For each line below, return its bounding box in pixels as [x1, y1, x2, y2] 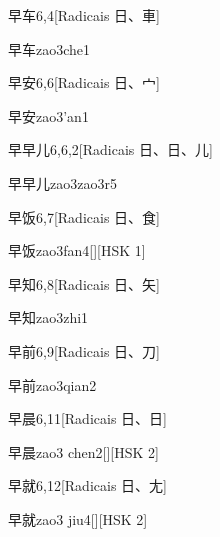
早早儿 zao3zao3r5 [8, 172, 117, 193]
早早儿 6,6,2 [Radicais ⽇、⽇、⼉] [8, 139, 213, 160]
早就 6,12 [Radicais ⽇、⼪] [8, 475, 167, 496]
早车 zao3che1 [8, 38, 91, 59]
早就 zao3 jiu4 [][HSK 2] [8, 508, 148, 529]
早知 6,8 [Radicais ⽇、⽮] [8, 273, 160, 294]
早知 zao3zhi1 [8, 307, 89, 328]
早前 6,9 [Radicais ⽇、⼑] [8, 340, 160, 361]
